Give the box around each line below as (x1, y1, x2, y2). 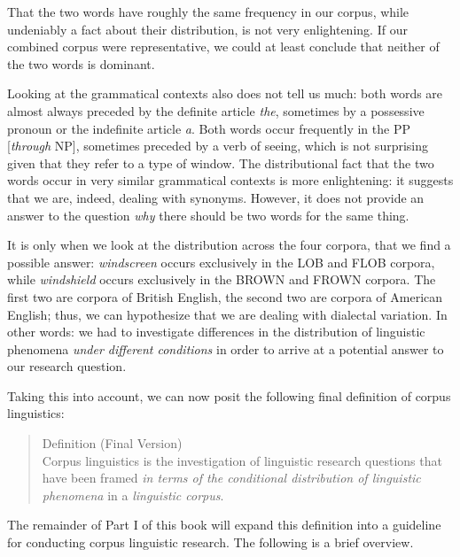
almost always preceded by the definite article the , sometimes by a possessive (7, 101, 425, 120)
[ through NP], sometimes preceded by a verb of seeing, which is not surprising (7, 136, 429, 155)
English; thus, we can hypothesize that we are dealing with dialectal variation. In (7, 305, 448, 323)
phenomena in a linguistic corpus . (42, 485, 224, 504)
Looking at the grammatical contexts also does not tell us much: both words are (7, 84, 443, 103)
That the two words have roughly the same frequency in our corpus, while (7, 3, 409, 20)
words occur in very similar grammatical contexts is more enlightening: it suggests (7, 171, 454, 190)
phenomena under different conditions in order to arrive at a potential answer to (7, 339, 444, 358)
